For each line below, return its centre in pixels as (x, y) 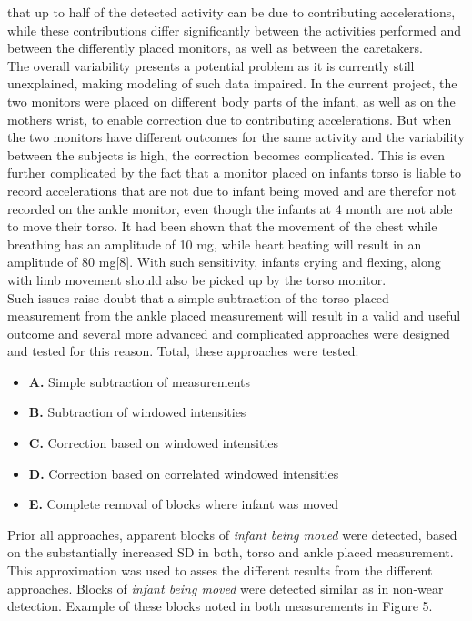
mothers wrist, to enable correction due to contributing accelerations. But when (230, 119)
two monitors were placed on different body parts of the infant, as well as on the (231, 101)
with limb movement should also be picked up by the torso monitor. (197, 279)
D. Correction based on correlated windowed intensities (184, 473)
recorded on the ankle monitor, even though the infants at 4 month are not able (230, 208)
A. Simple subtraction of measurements (140, 381)
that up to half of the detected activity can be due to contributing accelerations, (231, 12)
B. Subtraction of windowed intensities (137, 412)
